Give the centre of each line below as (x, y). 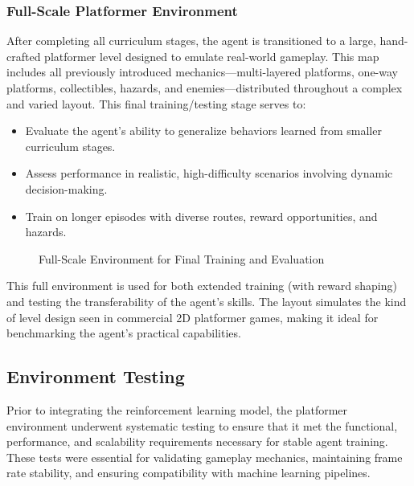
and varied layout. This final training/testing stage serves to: (156, 103)
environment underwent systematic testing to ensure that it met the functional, (202, 425)
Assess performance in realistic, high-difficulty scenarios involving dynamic (209, 173)
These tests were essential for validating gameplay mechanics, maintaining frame (205, 457)
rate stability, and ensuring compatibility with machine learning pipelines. (189, 473)
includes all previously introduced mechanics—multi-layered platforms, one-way (202, 72)
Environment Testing (96, 376)
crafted (24, 56)
